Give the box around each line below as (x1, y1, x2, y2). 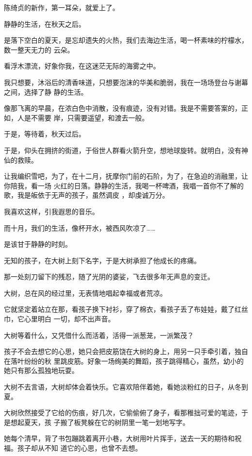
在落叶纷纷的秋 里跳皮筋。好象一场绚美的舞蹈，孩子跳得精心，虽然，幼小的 (4, 355, 244, 366)
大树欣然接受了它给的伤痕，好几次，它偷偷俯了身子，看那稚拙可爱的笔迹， (4, 407, 241, 418)
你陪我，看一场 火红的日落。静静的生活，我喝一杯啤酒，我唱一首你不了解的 (4, 180, 244, 190)
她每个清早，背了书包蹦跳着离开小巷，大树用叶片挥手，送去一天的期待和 (4, 433, 235, 443)
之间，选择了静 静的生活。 (4, 86, 88, 97)
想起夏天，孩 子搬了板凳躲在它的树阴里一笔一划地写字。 (10, 417, 189, 427)
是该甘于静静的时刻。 (4, 239, 72, 249)
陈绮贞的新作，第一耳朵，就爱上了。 (4, 2, 119, 12)
